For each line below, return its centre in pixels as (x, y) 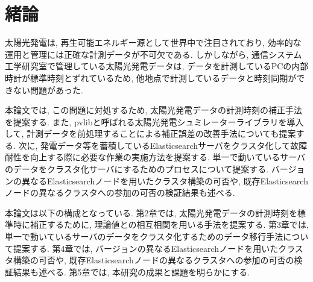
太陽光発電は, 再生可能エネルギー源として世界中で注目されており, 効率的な (153, 42)
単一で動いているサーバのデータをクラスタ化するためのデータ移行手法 (144, 237)
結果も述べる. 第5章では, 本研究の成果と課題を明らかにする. (131, 271)
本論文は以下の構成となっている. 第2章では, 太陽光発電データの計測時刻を (151, 212)
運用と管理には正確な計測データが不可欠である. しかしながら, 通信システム (153, 54)
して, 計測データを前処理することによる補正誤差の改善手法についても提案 (150, 133)
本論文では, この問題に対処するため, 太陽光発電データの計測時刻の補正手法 (154, 110)
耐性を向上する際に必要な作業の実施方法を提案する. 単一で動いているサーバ (155, 157)
